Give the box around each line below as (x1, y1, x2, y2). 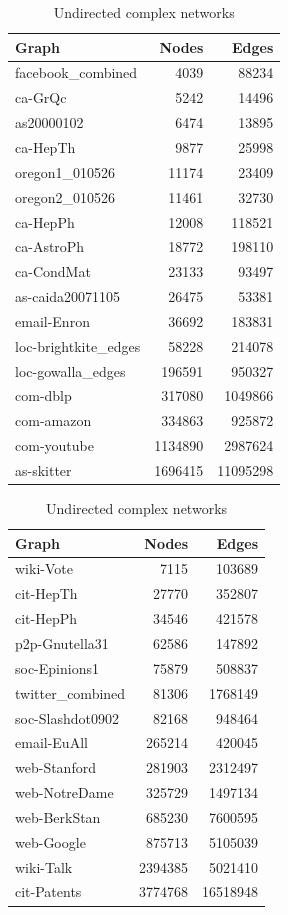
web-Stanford (15, 757, 96, 778)
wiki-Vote (15, 558, 73, 579)
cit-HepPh (15, 608, 78, 629)
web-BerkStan (15, 806, 101, 827)
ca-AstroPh (15, 236, 85, 257)
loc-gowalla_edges (15, 360, 126, 381)
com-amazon (15, 410, 92, 431)
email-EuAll (15, 732, 88, 753)
